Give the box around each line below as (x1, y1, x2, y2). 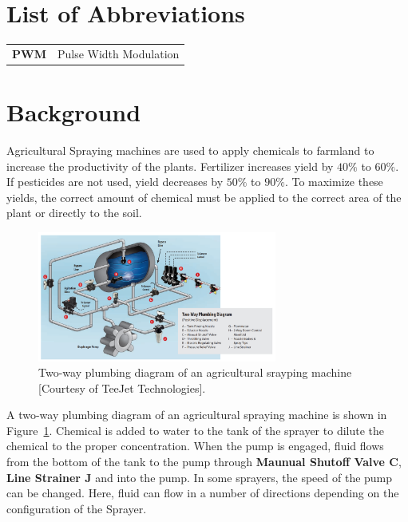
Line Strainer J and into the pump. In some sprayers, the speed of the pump (6, 469, 393, 485)
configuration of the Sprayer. (6, 500, 147, 516)
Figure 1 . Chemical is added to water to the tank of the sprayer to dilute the (6, 421, 384, 438)
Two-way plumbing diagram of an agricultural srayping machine (38, 364, 352, 381)
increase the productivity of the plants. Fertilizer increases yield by (6, 157, 334, 174)
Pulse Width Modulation (57, 45, 180, 61)
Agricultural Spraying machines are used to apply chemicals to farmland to (6, 142, 374, 159)
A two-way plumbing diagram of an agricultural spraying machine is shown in (6, 406, 387, 423)
